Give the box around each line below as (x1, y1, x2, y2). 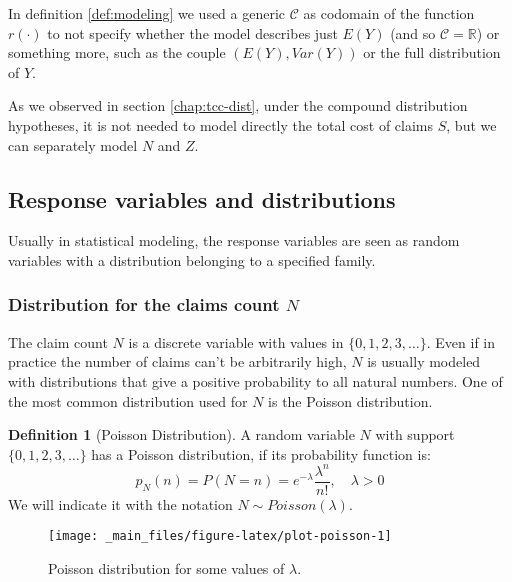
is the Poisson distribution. (268, 390, 433, 411)
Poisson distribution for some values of (48, 558, 285, 579)
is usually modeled (367, 351, 481, 372)
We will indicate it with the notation (8, 493, 233, 514)
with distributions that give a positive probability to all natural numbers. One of (8, 370, 503, 391)
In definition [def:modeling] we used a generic (8, 3, 286, 23)
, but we (446, 114, 497, 135)
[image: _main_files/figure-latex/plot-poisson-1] (48, 529, 392, 544)
